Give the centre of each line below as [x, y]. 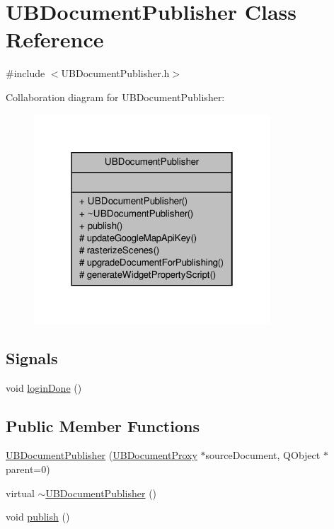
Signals [32, 357]
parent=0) [28, 469]
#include [25, 73]
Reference [55, 39]
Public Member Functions [103, 425]
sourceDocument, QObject [263, 455]
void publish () [38, 517]
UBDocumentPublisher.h [115, 73]
